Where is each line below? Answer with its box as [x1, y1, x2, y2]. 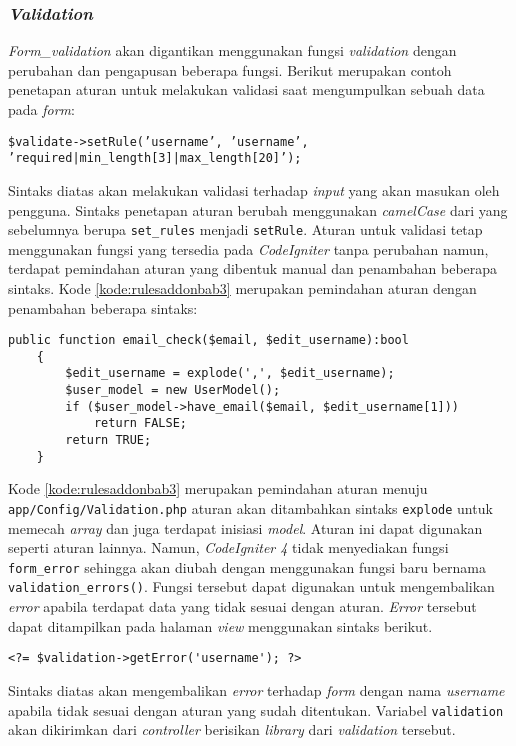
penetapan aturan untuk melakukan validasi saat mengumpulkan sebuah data [8, 79, 485, 100]
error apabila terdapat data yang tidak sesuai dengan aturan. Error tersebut [8, 596, 477, 617]
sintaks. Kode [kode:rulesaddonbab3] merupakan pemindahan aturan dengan [8, 277, 477, 298]
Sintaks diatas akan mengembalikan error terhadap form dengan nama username [8, 679, 505, 700]
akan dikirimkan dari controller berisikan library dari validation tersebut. [8, 719, 456, 740]
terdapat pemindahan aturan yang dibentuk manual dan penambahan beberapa [8, 258, 498, 279]
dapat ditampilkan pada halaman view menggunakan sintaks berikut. [8, 615, 433, 636]
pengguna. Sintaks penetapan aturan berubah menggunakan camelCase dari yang [8, 199, 508, 220]
